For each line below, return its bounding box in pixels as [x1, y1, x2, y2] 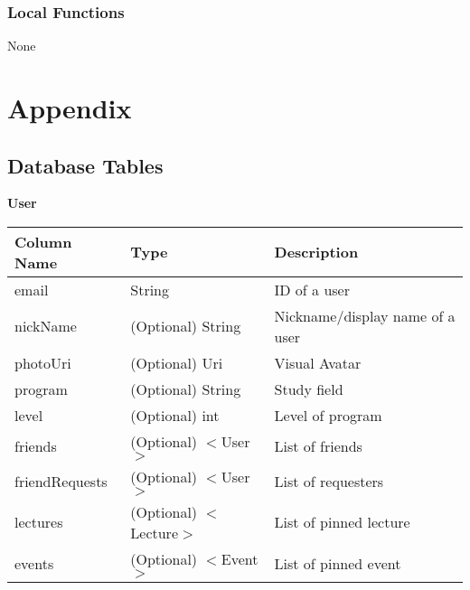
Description [274, 241, 359, 263]
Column [14, 230, 72, 252]
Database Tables [7, 151, 164, 179]
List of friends [274, 435, 362, 456]
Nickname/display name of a [274, 304, 456, 326]
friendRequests [14, 470, 108, 492]
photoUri [14, 351, 71, 373]
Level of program [274, 404, 382, 426]
